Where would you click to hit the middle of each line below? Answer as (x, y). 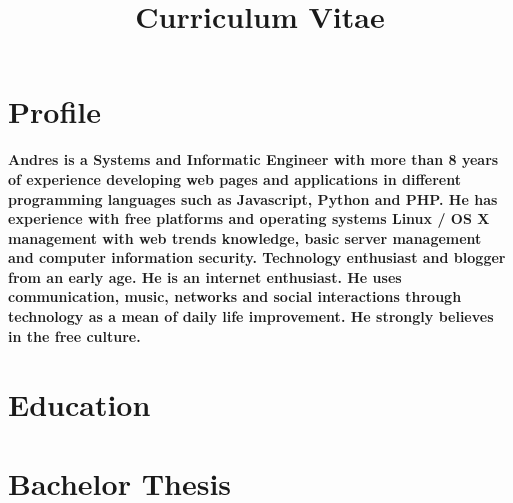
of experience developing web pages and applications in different (234, 178)
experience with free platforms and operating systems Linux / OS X (249, 218)
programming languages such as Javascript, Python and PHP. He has (253, 198)
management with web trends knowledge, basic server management (245, 237)
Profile (54, 111)
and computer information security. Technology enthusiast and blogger (257, 257)
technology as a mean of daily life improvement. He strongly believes (251, 316)
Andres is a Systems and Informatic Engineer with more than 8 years (253, 159)
